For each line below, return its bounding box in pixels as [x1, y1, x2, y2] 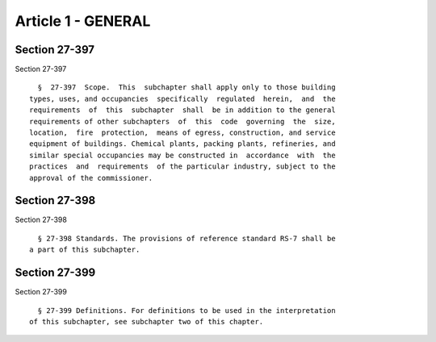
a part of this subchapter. [29, 245, 140, 254]
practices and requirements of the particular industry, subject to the [29, 162, 336, 171]
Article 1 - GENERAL [15, 12, 151, 30]
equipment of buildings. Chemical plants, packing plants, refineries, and [29, 140, 336, 148]
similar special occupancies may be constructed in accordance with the [29, 150, 336, 160]
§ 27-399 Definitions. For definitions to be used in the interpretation [37, 306, 336, 315]
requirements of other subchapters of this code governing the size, [29, 117, 336, 126]
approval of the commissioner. [29, 173, 153, 182]
